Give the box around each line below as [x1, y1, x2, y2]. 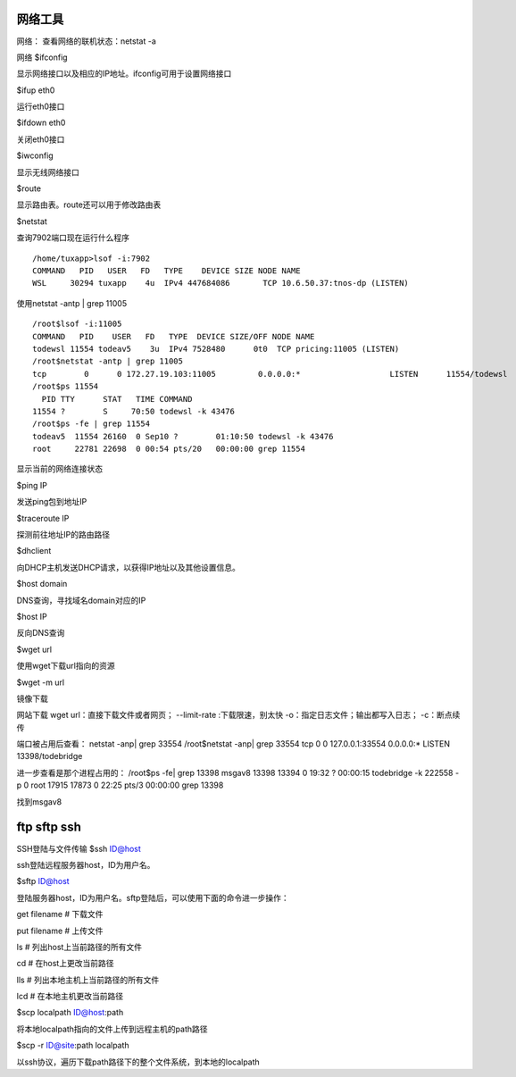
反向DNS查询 [16, 628, 65, 639]
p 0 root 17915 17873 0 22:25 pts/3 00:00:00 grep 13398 [16, 780, 224, 790]
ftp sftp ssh [16, 820, 82, 835]
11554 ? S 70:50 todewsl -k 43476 [32, 406, 236, 416]
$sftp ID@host [16, 876, 71, 887]
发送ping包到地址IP [16, 497, 87, 507]
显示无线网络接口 [16, 166, 79, 178]
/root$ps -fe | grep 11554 [32, 419, 151, 429]
